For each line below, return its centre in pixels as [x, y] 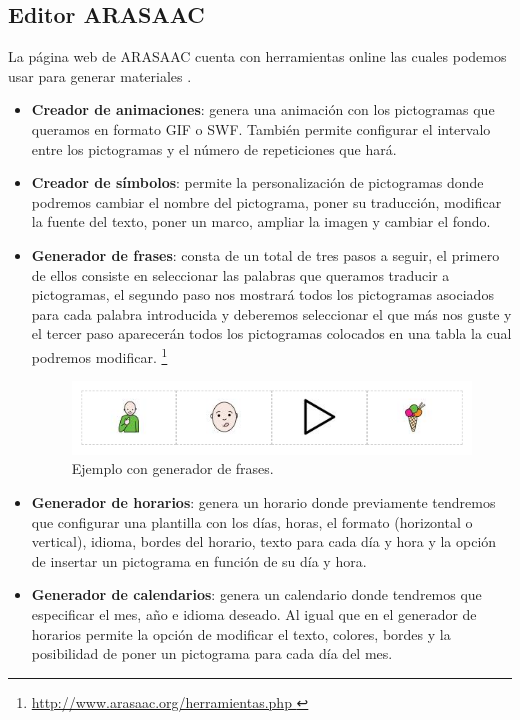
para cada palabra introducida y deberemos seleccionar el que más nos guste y [271, 313]
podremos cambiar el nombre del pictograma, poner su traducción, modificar [266, 201]
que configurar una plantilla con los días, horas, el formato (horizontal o [252, 521]
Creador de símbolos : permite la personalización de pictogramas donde [257, 182]
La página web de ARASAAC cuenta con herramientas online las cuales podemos [257, 56]
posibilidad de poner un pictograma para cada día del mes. [212, 653]
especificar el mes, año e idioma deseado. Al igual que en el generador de [254, 613]
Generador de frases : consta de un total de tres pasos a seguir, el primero [265, 254]
